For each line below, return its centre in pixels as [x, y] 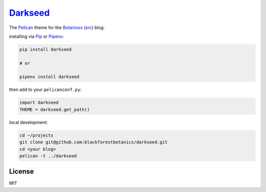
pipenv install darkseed [50, 77]
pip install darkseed [46, 49]
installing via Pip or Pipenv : [36, 36]
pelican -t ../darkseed [48, 156]
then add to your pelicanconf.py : [45, 90]
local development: [28, 122]
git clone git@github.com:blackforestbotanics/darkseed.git [94, 142]
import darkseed [39, 103]
